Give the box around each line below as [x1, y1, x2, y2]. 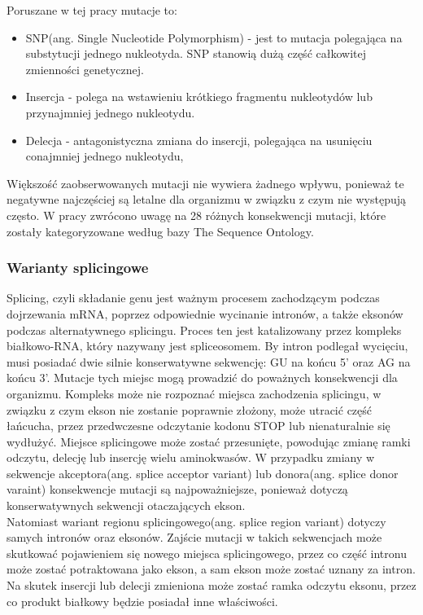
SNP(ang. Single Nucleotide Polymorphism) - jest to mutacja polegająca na [25, 29, 403, 46]
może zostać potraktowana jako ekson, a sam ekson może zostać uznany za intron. [7, 560, 416, 578]
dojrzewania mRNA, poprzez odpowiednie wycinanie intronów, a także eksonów [7, 305, 403, 322]
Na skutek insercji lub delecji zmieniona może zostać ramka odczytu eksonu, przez [7, 577, 416, 594]
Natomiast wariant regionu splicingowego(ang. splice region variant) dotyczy [7, 512, 386, 529]
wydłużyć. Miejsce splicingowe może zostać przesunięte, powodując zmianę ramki [7, 433, 411, 450]
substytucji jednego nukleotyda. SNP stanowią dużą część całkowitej [25, 45, 366, 62]
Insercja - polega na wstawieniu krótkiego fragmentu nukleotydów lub [25, 88, 373, 105]
